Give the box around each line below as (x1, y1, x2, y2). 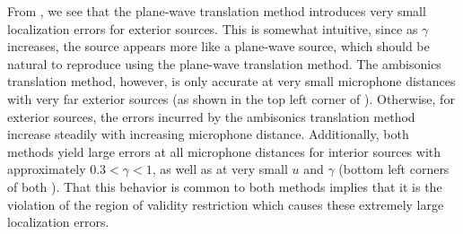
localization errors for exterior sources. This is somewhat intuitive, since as (7, 19, 418, 38)
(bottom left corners (338, 160, 450, 178)
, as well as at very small (152, 160, 288, 178)
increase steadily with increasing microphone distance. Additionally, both (7, 125, 409, 143)
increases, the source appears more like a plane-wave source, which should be (7, 37, 430, 56)
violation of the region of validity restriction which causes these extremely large (7, 195, 444, 213)
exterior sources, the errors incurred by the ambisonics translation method (7, 107, 415, 126)
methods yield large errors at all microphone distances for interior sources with (7, 142, 441, 160)
